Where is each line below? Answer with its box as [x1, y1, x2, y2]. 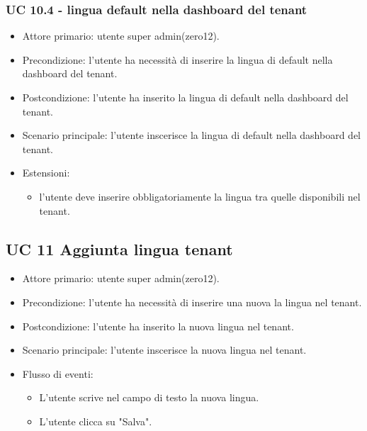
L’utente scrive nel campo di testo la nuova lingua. [39, 390, 259, 405]
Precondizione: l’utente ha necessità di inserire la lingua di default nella [22, 52, 333, 67]
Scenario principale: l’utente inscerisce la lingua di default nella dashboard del [22, 128, 361, 142]
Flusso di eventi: [22, 366, 94, 381]
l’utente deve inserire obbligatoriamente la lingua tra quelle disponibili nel [39, 189, 361, 203]
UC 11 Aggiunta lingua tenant [6, 237, 233, 259]
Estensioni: [22, 165, 70, 180]
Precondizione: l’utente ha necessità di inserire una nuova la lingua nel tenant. [22, 294, 362, 309]
